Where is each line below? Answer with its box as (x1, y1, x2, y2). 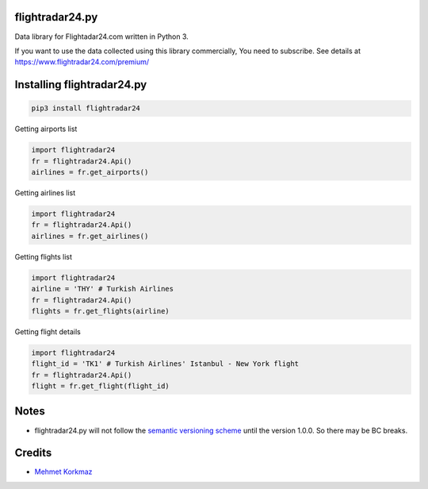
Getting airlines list (14, 188, 75, 198)
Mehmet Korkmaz (34, 467, 93, 476)
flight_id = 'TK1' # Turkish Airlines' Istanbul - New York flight (31, 360, 300, 368)
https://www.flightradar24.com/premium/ (14, 57, 150, 67)
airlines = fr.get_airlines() (31, 231, 149, 241)
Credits (14, 446, 52, 460)
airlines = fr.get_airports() (31, 167, 149, 177)
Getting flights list (14, 252, 73, 261)
